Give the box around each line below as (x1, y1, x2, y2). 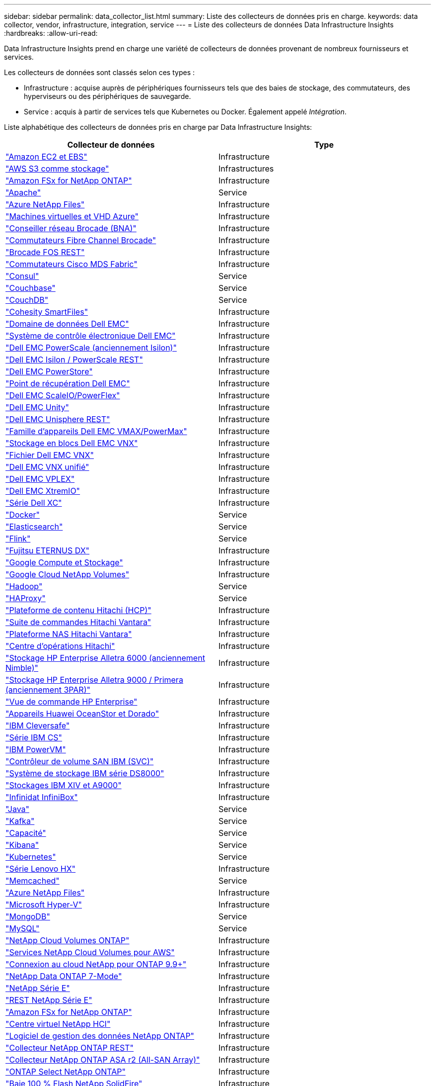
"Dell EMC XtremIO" (5, 486, 80, 496)
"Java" (5, 804, 30, 814)
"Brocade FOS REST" (5, 247, 85, 257)
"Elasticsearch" (5, 522, 63, 532)
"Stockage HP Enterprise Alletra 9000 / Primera (5, 675, 183, 685)
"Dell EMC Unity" (5, 402, 70, 412)
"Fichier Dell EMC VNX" (5, 450, 94, 460)
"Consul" (5, 271, 39, 281)
